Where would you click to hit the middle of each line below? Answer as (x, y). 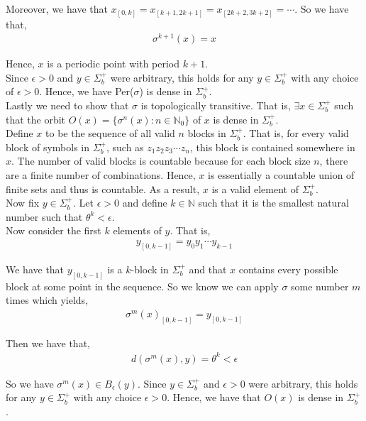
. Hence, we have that (214, 397)
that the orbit (36, 119)
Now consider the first (54, 230)
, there (334, 161)
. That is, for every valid (296, 133)
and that (208, 269)
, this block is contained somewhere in (272, 147)
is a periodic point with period (113, 64)
